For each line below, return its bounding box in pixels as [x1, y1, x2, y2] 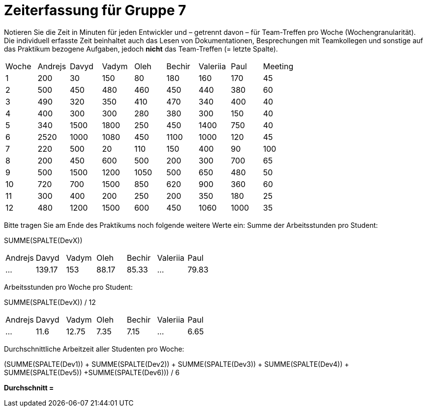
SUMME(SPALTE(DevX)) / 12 [4, 298, 96, 306]
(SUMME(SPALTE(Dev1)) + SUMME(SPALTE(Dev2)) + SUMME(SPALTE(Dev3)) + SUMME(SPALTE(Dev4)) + [4, 359, 349, 368]
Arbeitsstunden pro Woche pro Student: [4, 282, 133, 291]
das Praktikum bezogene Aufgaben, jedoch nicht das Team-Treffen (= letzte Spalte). [4, 44, 278, 53]
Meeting [263, 61, 294, 71]
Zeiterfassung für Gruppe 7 [4, 2, 186, 19]
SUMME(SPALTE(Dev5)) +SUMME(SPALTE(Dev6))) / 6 [4, 368, 180, 377]
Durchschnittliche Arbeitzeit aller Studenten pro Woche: [4, 344, 184, 353]
